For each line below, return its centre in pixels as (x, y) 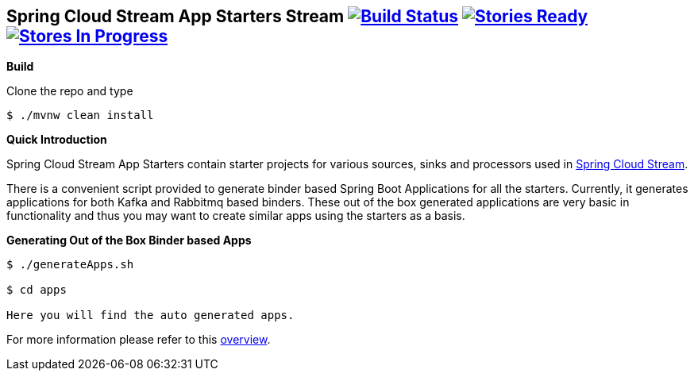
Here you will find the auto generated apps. (150, 315)
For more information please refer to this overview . (139, 340)
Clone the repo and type (70, 91)
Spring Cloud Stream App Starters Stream (175, 16)
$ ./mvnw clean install (80, 115)
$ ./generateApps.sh (70, 265)
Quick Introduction (57, 140)
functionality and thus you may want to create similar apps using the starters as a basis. (236, 216)
